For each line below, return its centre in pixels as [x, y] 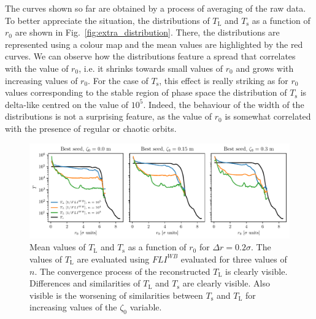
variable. [146, 307]
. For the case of [118, 80]
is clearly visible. [256, 271]
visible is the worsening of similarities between [116, 295]
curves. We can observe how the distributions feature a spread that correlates [150, 56]
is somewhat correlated [268, 116]
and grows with [265, 68]
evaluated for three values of [234, 259]
